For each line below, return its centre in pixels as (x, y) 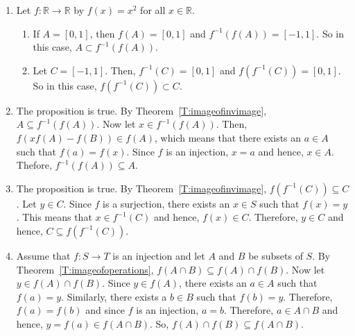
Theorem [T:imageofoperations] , (85, 269)
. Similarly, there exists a (114, 296)
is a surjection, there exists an (166, 203)
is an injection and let (159, 255)
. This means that (54, 217)
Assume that (43, 255)
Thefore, (34, 165)
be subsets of (276, 255)
